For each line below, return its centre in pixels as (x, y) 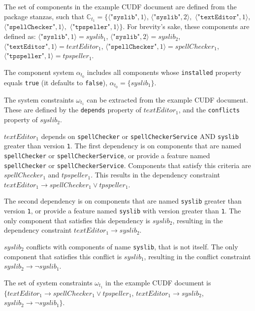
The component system (39, 72)
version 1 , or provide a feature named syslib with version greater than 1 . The (123, 211)
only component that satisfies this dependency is (77, 220)
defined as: (20, 36)
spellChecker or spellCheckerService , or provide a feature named (107, 155)
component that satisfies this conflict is (63, 256)
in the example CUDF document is (158, 282)
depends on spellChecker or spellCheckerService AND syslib (140, 136)
